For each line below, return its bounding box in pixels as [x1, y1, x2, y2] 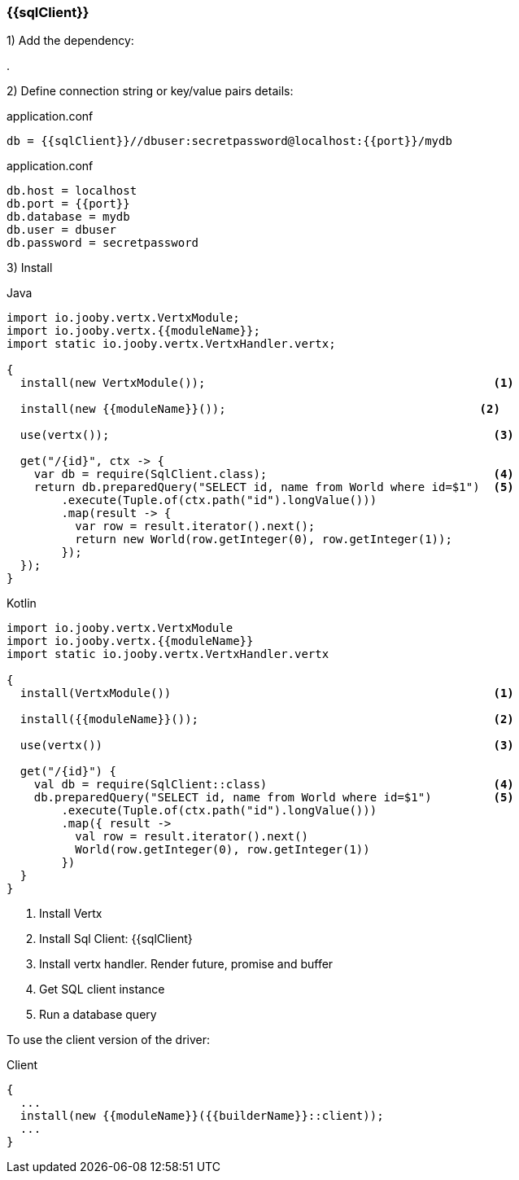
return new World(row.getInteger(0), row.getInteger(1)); [75, 533, 452, 546]
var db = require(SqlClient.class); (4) [33, 467, 514, 481]
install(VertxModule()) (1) [20, 687, 514, 700]
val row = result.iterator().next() [75, 830, 308, 844]
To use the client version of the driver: [7, 1033, 211, 1047]
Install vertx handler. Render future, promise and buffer [39, 957, 334, 972]
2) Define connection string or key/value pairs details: [7, 84, 294, 99]
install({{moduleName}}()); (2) [20, 713, 514, 726]
